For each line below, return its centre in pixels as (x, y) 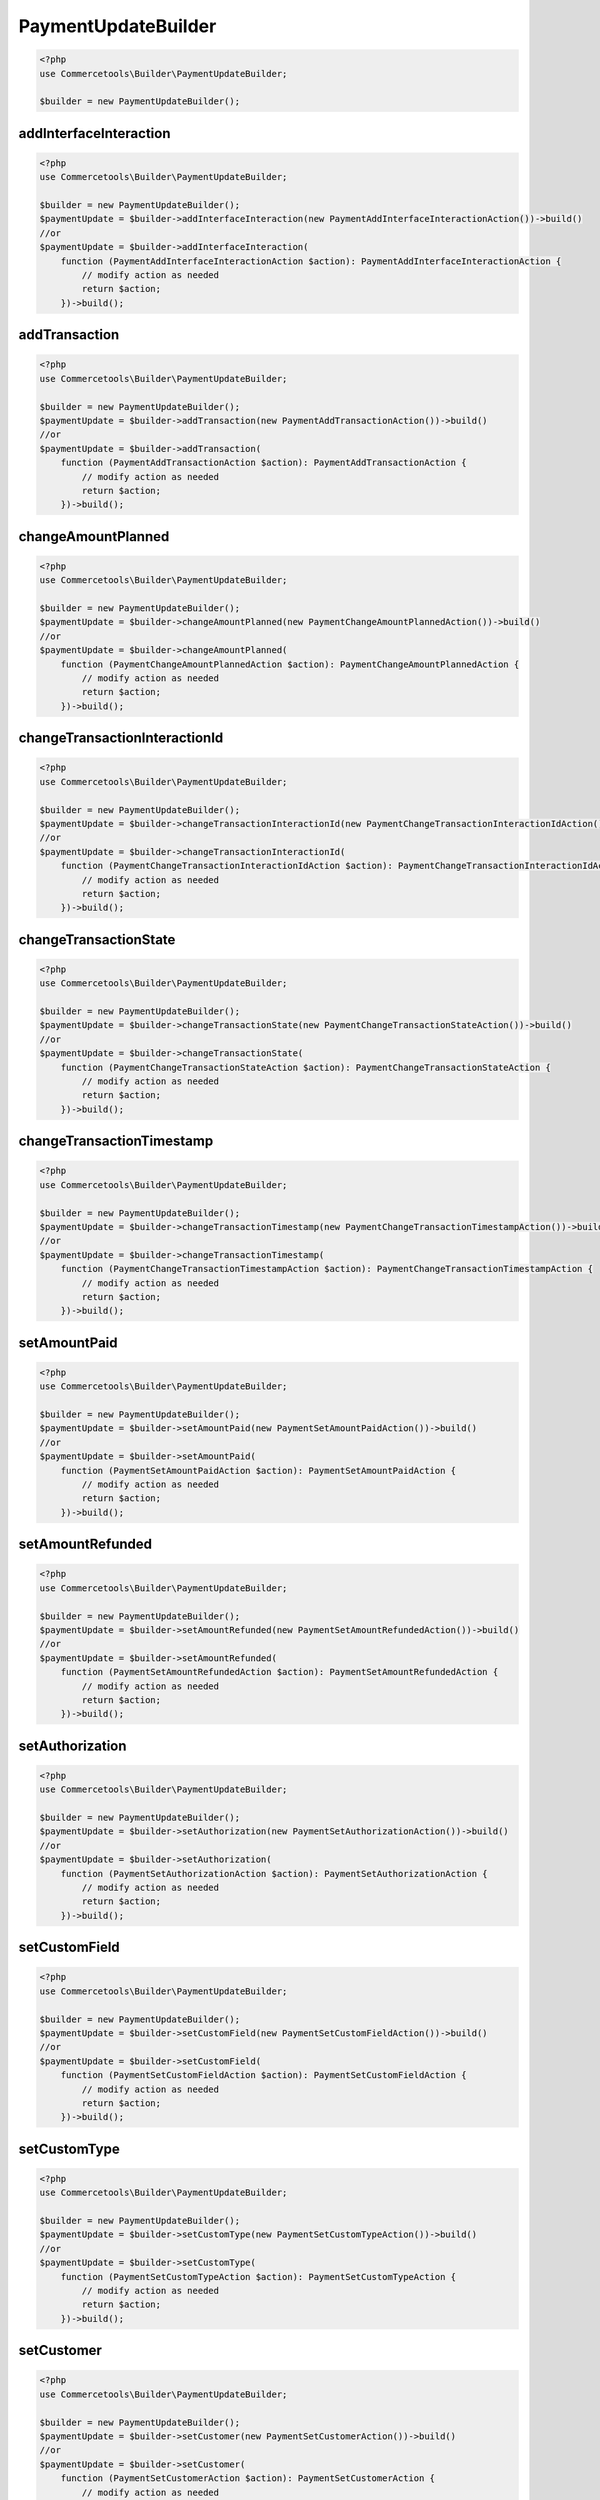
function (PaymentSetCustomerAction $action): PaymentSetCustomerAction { (247, 2478)
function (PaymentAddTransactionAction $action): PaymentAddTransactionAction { (263, 463)
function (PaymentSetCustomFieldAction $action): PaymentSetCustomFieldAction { (263, 2075)
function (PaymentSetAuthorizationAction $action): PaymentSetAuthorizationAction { (274, 1873)
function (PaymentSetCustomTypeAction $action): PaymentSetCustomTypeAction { (258, 2276)
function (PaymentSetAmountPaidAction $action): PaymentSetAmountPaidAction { (258, 1470)
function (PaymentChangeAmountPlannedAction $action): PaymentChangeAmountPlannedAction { (290, 664)
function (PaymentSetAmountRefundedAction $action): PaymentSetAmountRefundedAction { (279, 1672)
